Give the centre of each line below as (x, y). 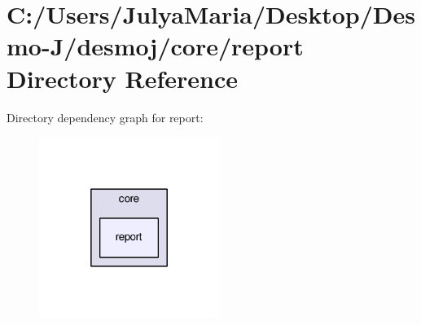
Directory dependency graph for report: (105, 117)
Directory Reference (123, 78)
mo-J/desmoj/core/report (155, 46)
